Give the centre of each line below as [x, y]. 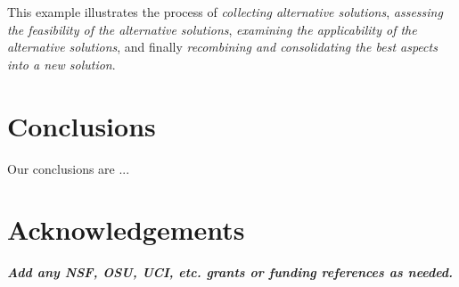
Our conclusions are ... [69, 168]
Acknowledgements [126, 230]
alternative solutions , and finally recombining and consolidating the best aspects [222, 47]
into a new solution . [61, 64]
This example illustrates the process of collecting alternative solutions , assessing [225, 12]
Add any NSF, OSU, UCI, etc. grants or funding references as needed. [230, 272]
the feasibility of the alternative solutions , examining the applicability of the [212, 29]
